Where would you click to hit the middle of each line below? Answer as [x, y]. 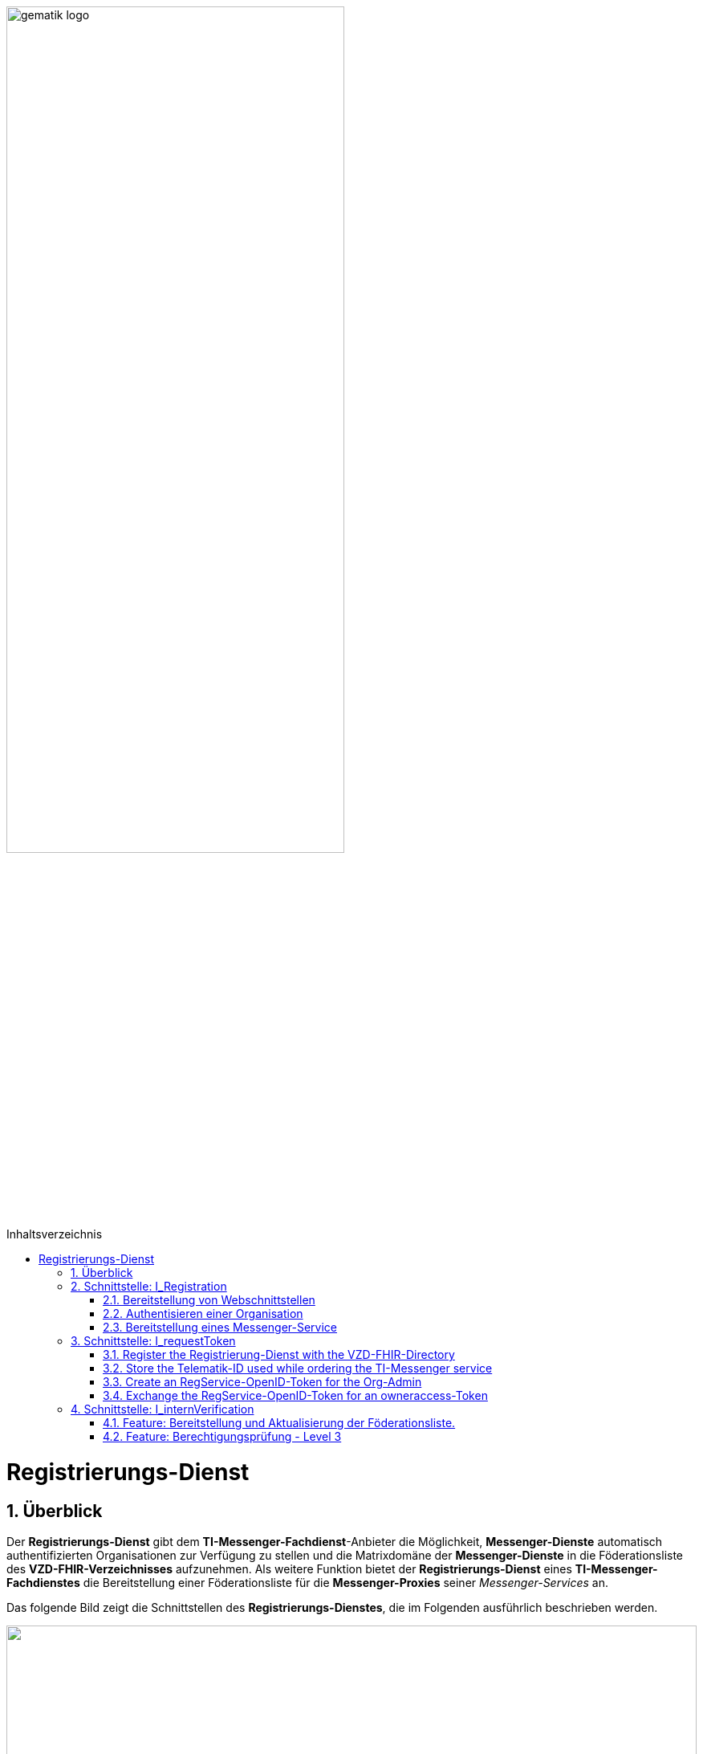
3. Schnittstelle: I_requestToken [153, 1341]
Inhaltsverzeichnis [55, 1234]
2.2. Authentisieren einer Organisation [203, 1314]
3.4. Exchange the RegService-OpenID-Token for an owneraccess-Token [295, 1396]
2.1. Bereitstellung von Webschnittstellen [209, 1300]
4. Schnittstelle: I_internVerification [163, 1409]
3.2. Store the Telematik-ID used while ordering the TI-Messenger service [298, 1369]
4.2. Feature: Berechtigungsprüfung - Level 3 [222, 1437]
